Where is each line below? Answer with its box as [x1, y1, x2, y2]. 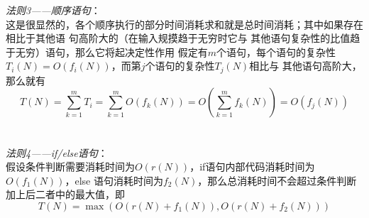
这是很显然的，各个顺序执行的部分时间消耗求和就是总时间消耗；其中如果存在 [6, 16, 363, 31]
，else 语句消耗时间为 [65, 173, 163, 187]
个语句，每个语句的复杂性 [216, 44, 336, 59]
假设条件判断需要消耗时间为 [6, 159, 135, 174]
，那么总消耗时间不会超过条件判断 [197, 173, 357, 187]
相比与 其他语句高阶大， [249, 58, 362, 73]
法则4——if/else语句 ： [6, 145, 108, 160]
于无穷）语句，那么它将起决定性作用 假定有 [6, 44, 208, 59]
